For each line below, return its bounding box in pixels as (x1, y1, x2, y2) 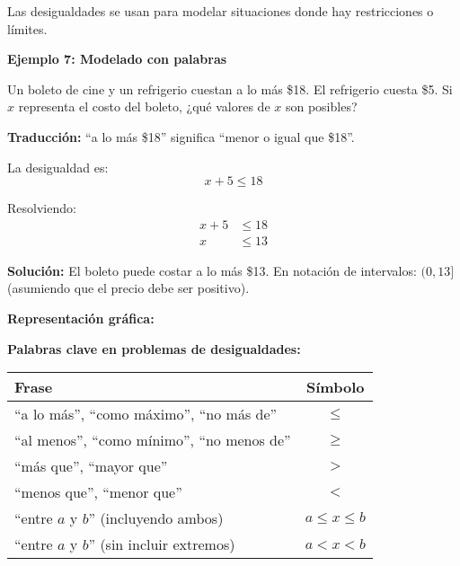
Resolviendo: (7, 199, 76, 217)
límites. (7, 19, 48, 38)
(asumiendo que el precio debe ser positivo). (7, 279, 250, 297)
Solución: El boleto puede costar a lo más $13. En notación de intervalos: (7, 261, 417, 279)
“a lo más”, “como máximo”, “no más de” (14, 403, 278, 425)
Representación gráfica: (7, 309, 155, 327)
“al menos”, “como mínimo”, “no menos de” (14, 429, 291, 451)
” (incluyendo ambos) (88, 508, 224, 529)
